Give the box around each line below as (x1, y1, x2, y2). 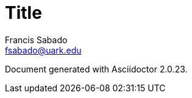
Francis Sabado (5, 34, 68, 45)
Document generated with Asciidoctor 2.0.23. (5, 63, 188, 74)
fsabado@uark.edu (5, 44, 82, 55)
